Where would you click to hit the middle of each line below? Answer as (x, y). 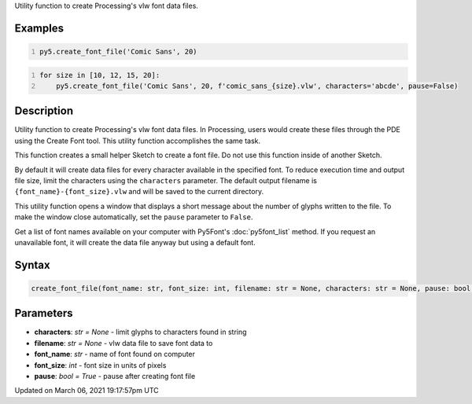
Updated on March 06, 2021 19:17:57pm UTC (87, 391)
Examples (39, 28)
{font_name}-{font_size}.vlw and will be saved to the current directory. (139, 192)
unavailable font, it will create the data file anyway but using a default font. (135, 242)
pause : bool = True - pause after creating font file (115, 376)
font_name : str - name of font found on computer (115, 354)
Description (44, 111)
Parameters (44, 313)
